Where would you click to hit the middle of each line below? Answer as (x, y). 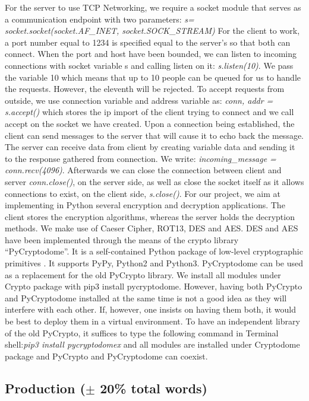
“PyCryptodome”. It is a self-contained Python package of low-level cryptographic (154, 251)
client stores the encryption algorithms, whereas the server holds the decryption (150, 216)
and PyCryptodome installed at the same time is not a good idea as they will (146, 297)
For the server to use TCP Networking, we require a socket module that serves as (153, 7)
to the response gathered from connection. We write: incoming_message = (141, 158)
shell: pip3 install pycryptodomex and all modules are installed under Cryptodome (152, 344)
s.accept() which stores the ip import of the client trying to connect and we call (149, 112)
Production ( (45, 388)
